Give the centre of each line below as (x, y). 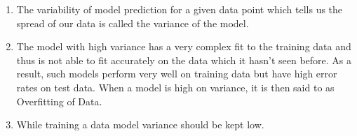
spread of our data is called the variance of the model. (133, 23)
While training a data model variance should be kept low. (140, 124)
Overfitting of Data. (59, 101)
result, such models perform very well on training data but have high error (177, 74)
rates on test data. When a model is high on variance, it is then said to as (175, 87)
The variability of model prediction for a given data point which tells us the (180, 9)
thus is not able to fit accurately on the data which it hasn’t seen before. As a (184, 60)
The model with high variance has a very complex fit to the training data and (184, 46)
